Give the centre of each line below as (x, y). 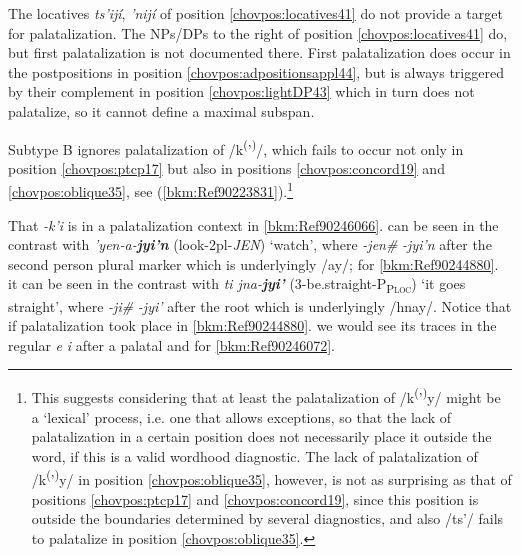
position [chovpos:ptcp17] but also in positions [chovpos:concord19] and (226, 167)
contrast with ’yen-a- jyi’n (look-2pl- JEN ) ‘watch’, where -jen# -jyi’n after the (250, 244)
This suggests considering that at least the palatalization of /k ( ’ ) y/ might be (266, 395)
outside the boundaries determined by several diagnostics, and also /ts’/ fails (267, 518)
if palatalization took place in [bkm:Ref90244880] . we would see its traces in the (252, 325)
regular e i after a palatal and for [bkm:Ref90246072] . (171, 344)
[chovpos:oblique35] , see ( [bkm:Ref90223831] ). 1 (151, 190)
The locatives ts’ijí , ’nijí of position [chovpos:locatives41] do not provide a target (255, 13)
